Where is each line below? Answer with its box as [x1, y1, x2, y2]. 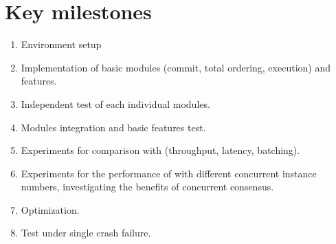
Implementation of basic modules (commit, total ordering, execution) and [21, 60, 331, 74]
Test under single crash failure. [21, 225, 151, 240]
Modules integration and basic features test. [21, 120, 206, 134]
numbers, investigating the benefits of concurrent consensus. [21, 179, 274, 194]
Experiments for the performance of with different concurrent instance [21, 166, 317, 180]
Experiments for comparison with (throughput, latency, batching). [21, 143, 300, 157]
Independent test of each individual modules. [21, 96, 210, 111]
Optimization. [21, 202, 80, 217]
